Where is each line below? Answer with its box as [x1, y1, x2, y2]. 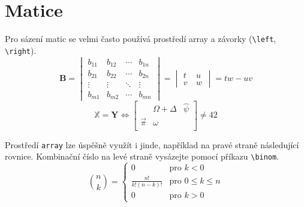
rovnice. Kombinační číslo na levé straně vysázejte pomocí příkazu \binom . [5, 150, 279, 163]
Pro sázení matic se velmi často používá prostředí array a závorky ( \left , [5, 32, 276, 45]
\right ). [5, 44, 37, 56]
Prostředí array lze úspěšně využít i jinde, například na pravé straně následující [5, 138, 299, 151]
